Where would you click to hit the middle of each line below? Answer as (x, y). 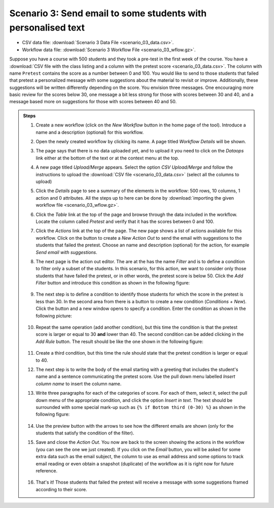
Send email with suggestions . (66, 252)
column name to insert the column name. (79, 384)
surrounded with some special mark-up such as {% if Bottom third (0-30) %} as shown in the (141, 407)
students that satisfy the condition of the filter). (85, 433)
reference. (47, 471)
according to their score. (61, 489)
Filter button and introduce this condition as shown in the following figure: (113, 283)
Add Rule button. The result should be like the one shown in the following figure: (119, 341)
